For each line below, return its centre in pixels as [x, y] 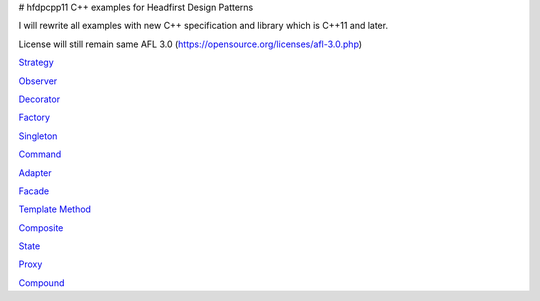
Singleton [38, 136]
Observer [38, 81]
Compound [41, 282]
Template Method [55, 209]
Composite [41, 227]
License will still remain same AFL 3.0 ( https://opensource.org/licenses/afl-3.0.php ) [190, 44]
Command [40, 154]
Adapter [35, 172]
